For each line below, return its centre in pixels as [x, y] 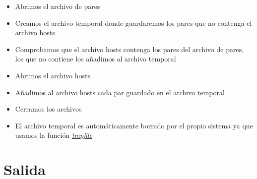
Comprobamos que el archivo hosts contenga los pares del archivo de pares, [129, 49]
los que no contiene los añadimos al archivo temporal [96, 59]
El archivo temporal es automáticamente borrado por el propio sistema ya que [134, 125]
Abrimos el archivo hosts [53, 75]
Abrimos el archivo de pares [58, 6]
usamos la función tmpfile [54, 135]
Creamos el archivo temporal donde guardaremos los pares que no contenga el [133, 23]
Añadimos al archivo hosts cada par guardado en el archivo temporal [120, 92]
